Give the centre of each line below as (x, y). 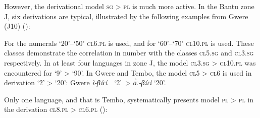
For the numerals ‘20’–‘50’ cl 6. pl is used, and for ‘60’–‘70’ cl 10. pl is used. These (129, 43)
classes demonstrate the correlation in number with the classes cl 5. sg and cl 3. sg (129, 53)
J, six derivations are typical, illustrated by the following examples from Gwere (126, 16)
